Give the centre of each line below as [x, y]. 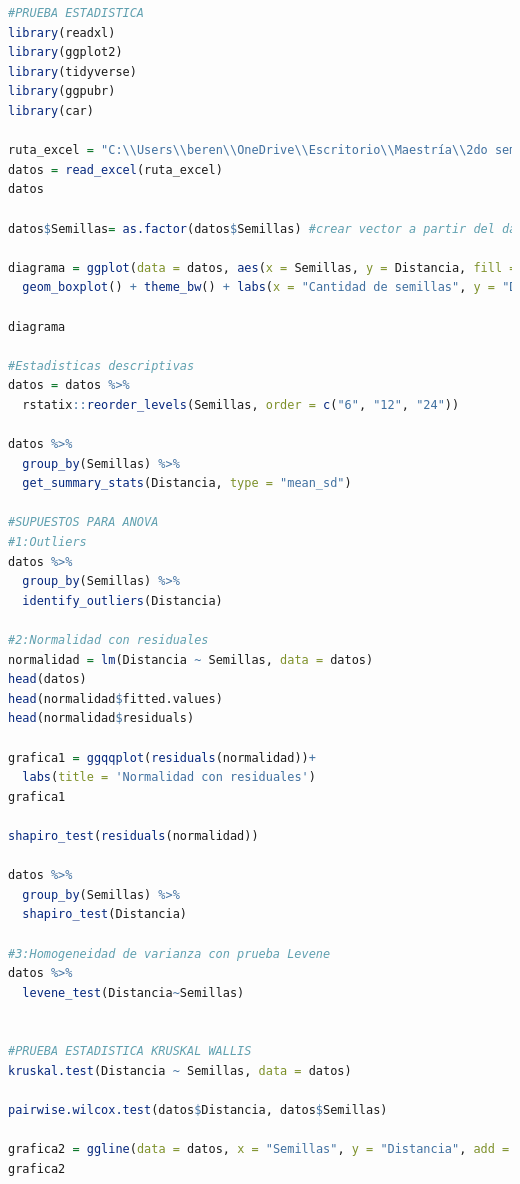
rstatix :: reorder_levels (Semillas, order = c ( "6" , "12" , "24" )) [241, 404]
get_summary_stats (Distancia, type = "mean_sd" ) [187, 483]
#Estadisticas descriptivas [101, 365]
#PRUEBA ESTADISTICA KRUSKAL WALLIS [130, 1051]
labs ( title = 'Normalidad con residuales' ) [169, 777]
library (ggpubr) [62, 91]
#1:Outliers [47, 542]
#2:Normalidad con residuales [108, 640]
